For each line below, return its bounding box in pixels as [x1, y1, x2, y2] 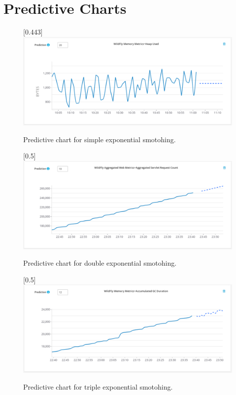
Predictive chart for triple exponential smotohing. [23, 381, 173, 392]
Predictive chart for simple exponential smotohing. [23, 134, 176, 144]
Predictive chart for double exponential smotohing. [23, 258, 177, 268]
